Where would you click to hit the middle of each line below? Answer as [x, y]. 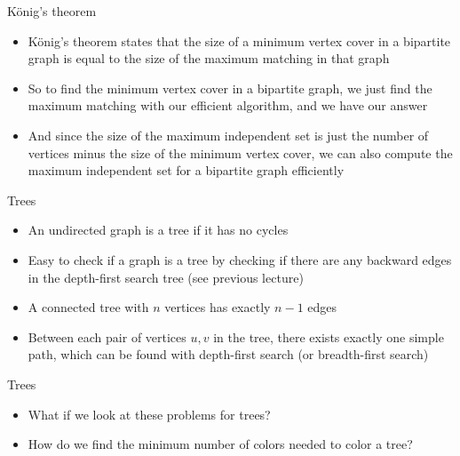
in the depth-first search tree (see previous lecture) [166, 277]
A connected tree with [88, 307]
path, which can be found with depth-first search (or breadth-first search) [228, 354]
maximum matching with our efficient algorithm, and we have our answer [228, 105]
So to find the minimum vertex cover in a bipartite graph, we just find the [230, 88]
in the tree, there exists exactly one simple [329, 336]
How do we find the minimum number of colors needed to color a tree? [220, 444]
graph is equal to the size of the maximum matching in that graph [209, 58]
